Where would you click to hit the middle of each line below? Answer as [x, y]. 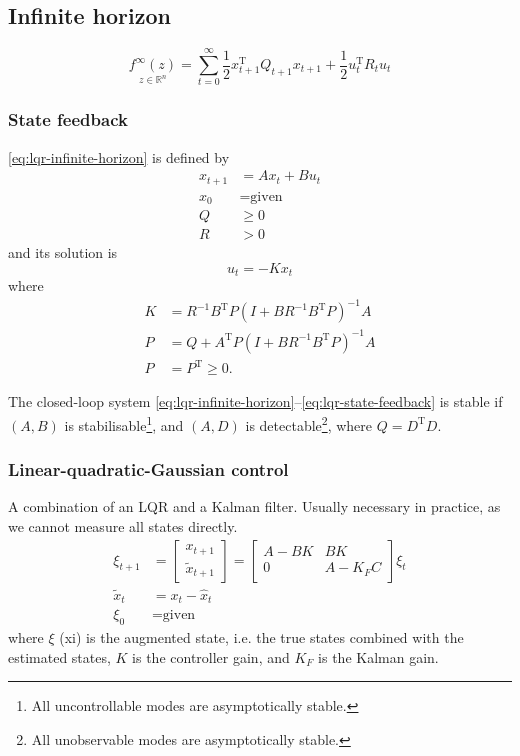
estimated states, [59, 656]
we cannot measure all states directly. [123, 526]
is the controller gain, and [211, 656]
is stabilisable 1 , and [124, 423]
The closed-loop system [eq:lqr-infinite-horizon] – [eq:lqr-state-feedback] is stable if [255, 401]
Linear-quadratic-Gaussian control [148, 469]
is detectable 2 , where [309, 423]
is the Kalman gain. [378, 656]
